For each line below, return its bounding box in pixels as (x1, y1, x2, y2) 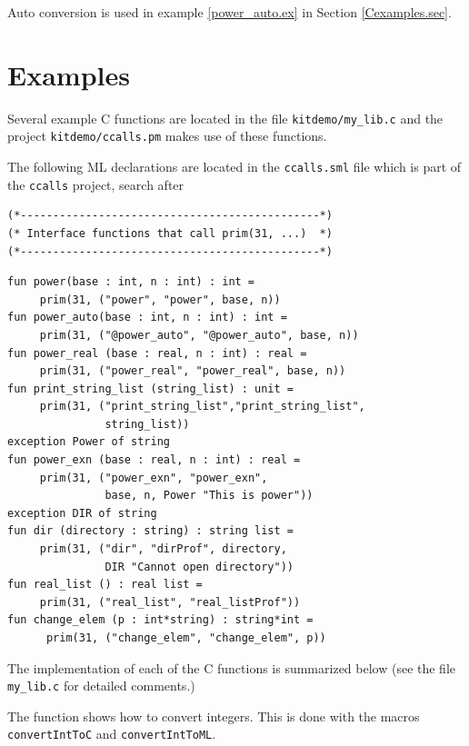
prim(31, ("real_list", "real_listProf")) (39, 595, 301, 609)
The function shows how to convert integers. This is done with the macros (7, 706, 420, 725)
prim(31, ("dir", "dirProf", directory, (39, 542, 287, 556)
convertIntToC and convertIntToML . (7, 724, 216, 743)
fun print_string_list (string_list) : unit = (7, 382, 294, 395)
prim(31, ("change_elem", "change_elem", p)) (45, 632, 326, 644)
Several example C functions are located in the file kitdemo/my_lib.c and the (7, 108, 444, 127)
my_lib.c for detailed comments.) (7, 676, 195, 695)
